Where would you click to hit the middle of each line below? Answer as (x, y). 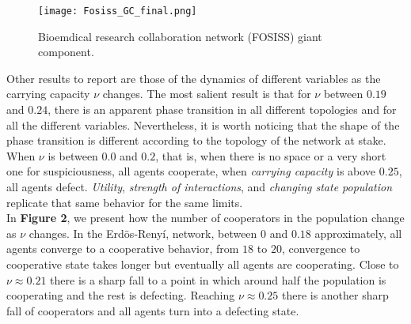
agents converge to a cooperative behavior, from (123, 249)
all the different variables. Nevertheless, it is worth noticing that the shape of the (203, 124)
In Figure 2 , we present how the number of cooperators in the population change (205, 218)
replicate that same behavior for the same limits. (125, 202)
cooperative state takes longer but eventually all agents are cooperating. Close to (203, 264)
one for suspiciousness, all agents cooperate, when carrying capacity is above (191, 171)
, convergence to (321, 249)
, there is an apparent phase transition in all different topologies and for (222, 109)
